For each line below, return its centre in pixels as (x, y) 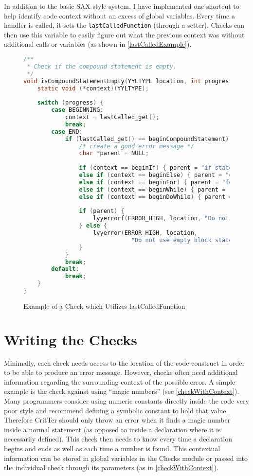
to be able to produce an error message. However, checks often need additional (121, 372)
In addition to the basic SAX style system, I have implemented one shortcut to (122, 6)
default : (65, 269)
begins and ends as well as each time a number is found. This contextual (112, 448)
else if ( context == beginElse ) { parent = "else (161, 175)
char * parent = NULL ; (114, 153)
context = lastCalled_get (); (112, 117)
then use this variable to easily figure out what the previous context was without (124, 34)
